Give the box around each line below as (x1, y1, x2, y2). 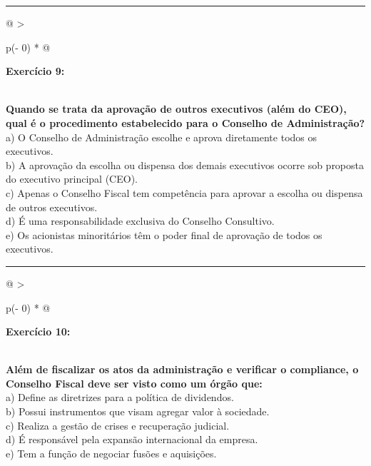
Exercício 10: (6, 324, 71, 339)
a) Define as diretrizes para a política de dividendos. (6, 390, 234, 405)
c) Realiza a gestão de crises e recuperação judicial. (6, 417, 230, 432)
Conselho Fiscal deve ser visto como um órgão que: (6, 375, 263, 390)
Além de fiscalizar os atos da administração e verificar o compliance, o (6, 362, 359, 377)
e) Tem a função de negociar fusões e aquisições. (6, 445, 217, 460)
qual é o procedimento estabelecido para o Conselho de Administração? (6, 115, 365, 130)
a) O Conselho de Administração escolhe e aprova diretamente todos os (6, 129, 317, 144)
